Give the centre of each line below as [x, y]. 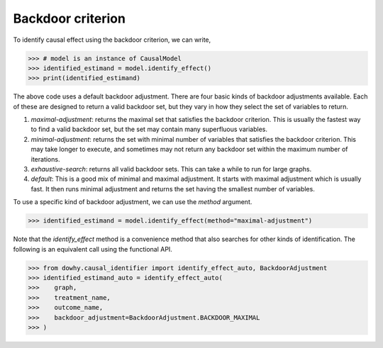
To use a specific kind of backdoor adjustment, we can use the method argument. [133, 202]
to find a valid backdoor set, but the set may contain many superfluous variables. [149, 129]
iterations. [45, 159]
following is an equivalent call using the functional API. [93, 249]
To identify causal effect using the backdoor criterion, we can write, [112, 40]
